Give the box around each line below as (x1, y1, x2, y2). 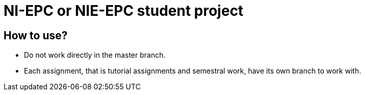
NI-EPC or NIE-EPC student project (4, 2, 244, 19)
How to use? (4, 29, 68, 42)
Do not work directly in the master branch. (24, 51, 166, 60)
